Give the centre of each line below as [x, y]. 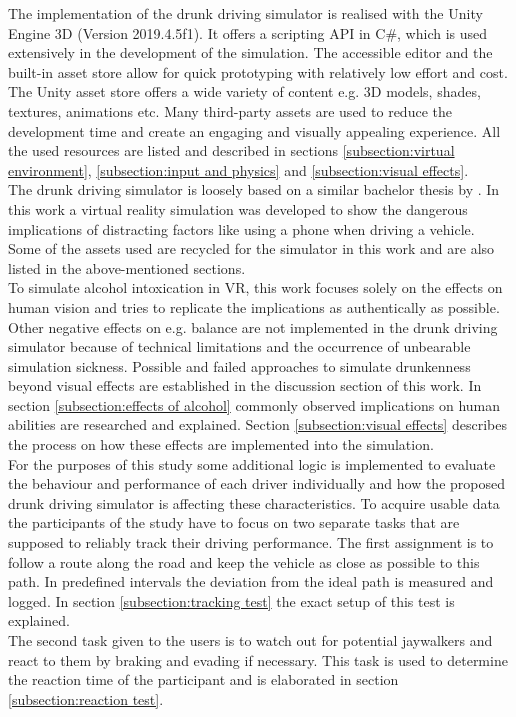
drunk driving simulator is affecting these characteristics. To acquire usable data [254, 502]
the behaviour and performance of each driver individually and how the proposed [256, 483]
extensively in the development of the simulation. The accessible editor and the [250, 52]
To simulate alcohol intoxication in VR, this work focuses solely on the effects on [255, 287]
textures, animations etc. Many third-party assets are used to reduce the [230, 110]
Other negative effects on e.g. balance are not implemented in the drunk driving [253, 326]
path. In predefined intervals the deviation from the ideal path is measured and [251, 581]
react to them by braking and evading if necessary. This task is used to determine [258, 659]
